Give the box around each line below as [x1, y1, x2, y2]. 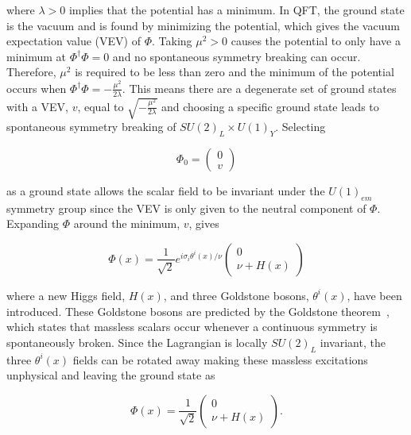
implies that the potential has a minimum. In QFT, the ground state [68, 2, 405, 17]
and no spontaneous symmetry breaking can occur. [112, 48, 361, 64]
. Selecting [275, 118, 326, 135]
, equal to [77, 98, 124, 114]
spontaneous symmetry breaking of [6, 118, 176, 135]
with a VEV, [6, 98, 68, 114]
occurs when [6, 79, 67, 96]
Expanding [6, 215, 59, 232]
